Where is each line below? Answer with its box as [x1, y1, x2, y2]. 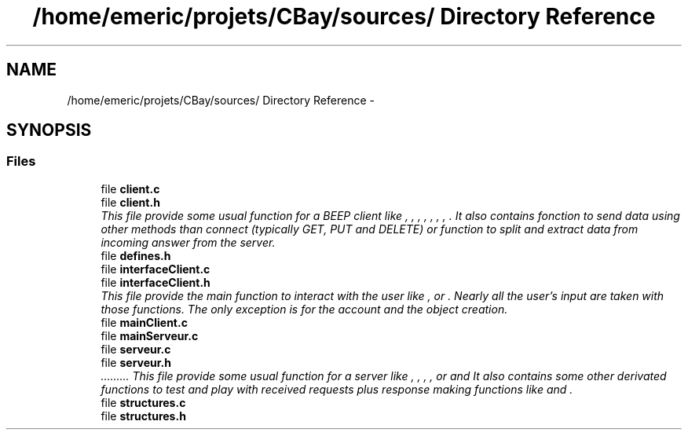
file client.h [101, 195, 160, 209]
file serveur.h [101, 355, 171, 369]
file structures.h [101, 409, 186, 423]
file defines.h [101, 248, 171, 262]
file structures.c [101, 395, 186, 409]
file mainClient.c [101, 315, 188, 329]
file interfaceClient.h [101, 275, 210, 289]
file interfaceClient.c [101, 262, 210, 276]
